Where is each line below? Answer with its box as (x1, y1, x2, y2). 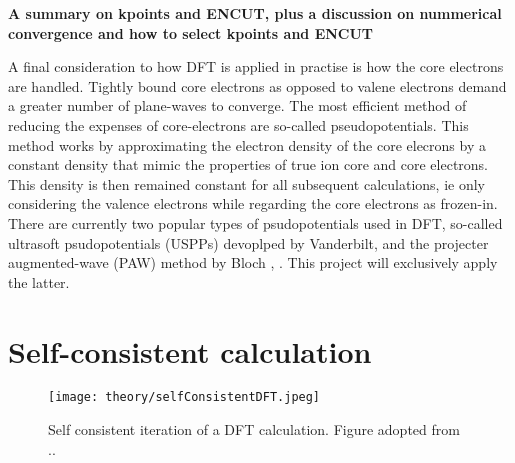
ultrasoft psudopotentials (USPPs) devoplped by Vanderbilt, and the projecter (8, 232, 489, 253)
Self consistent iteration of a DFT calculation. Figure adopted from (48, 419, 460, 440)
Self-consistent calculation (8, 330, 372, 371)
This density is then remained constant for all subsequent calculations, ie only (8, 173, 486, 194)
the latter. (8, 271, 70, 292)
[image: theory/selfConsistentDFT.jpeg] (48, 390, 321, 405)
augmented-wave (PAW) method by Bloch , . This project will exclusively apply (8, 252, 498, 273)
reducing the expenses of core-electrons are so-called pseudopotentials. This (8, 114, 469, 135)
